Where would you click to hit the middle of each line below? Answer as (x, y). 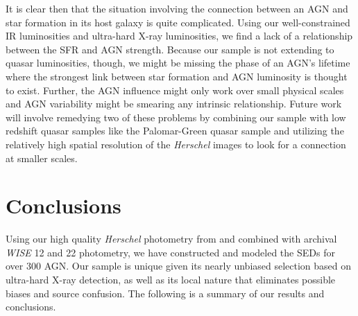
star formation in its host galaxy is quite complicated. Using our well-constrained (178, 22)
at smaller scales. (42, 158)
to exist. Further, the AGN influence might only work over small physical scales (175, 90)
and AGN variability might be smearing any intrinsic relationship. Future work (174, 104)
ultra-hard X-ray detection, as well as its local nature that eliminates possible (171, 280)
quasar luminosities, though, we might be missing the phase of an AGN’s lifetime (178, 63)
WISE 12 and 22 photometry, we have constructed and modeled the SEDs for (170, 252)
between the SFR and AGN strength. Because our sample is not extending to (170, 49)
